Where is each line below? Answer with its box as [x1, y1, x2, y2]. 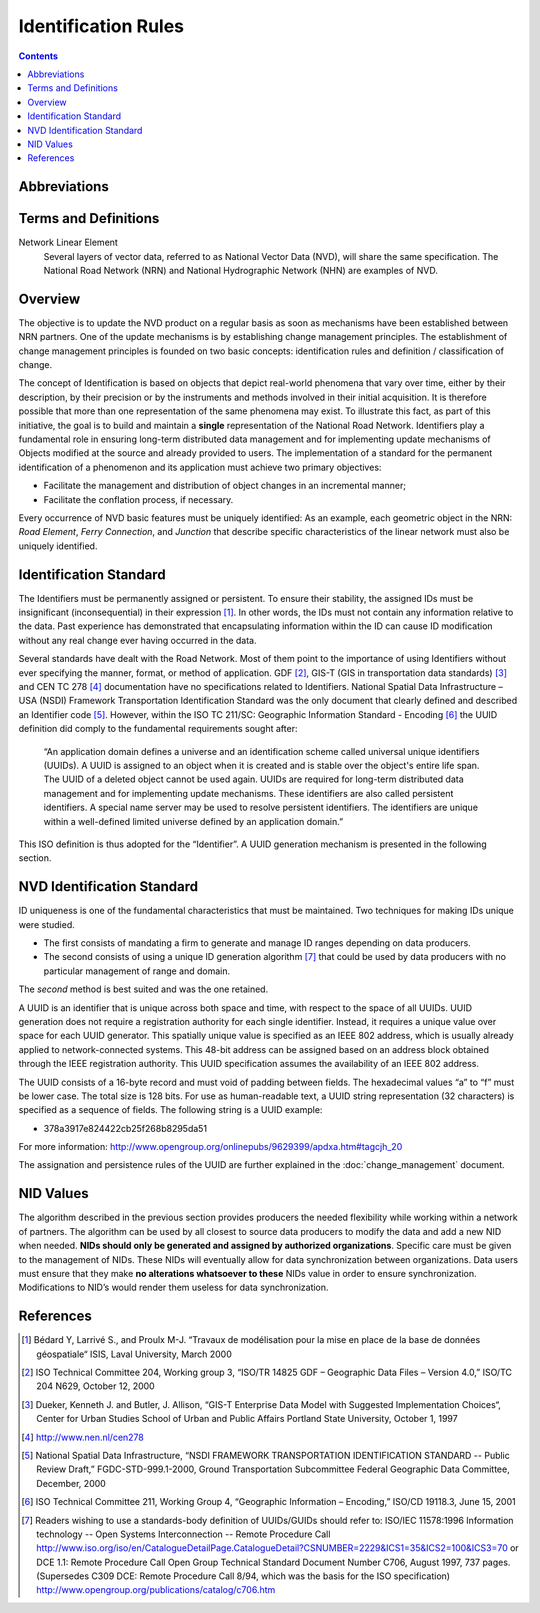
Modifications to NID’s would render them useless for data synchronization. [18, 1281, 329, 1294]
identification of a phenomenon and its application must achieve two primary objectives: [18, 461, 382, 473]
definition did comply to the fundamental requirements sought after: [18, 723, 298, 735]
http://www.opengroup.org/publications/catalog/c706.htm [36, 1584, 276, 1596]
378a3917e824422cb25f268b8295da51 [43, 1122, 208, 1134]
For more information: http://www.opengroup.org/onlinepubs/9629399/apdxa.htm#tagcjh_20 [18, 1141, 403, 1153]
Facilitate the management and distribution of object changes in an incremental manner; [43, 480, 407, 492]
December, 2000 [36, 1477, 107, 1489]
